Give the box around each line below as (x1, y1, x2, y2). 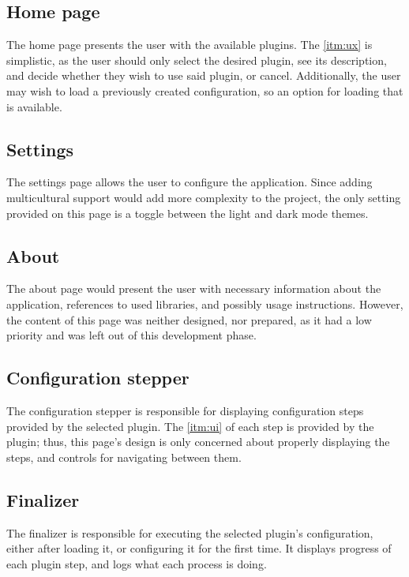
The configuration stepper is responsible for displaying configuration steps (6, 402, 364, 418)
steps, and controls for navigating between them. (6, 448, 242, 465)
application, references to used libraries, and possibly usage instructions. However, (6, 295, 403, 312)
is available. (6, 98, 62, 114)
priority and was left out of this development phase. (6, 327, 257, 343)
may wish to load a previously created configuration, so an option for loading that (6, 82, 403, 99)
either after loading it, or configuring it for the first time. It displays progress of (6, 540, 392, 556)
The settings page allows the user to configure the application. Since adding (6, 174, 373, 190)
